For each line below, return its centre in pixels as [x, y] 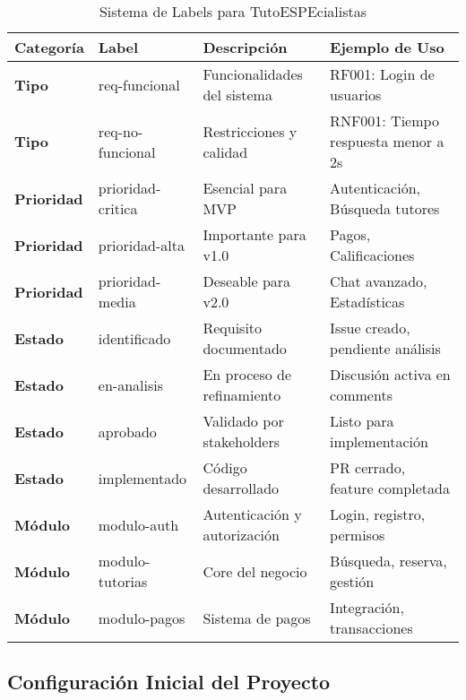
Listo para [362, 421]
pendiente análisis [385, 348]
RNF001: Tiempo [384, 121]
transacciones [371, 628]
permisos [358, 535]
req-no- [121, 131]
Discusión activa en [390, 374]
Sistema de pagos [257, 618]
